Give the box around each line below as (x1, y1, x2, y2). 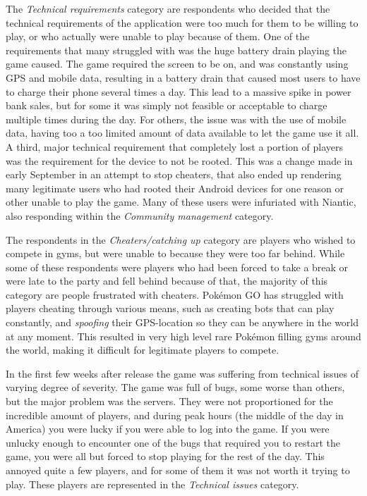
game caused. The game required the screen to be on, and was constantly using (6, 56, 349, 71)
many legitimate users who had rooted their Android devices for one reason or (6, 180, 344, 195)
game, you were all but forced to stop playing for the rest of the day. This (6, 449, 325, 464)
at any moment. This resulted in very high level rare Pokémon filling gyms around (6, 328, 361, 343)
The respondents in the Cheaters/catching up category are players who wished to (6, 232, 356, 247)
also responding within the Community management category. (6, 208, 274, 223)
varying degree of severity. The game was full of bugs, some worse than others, (6, 380, 345, 395)
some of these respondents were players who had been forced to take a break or (6, 259, 349, 274)
